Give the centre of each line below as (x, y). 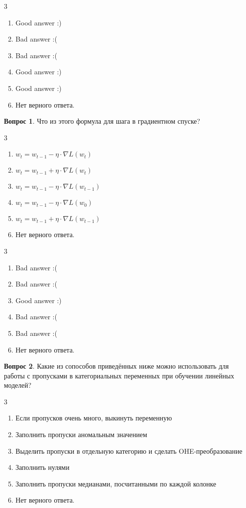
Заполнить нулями (42, 467)
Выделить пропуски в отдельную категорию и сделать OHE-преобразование (129, 451)
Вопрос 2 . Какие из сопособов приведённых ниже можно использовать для (116, 366)
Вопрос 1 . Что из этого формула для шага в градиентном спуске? (102, 121)
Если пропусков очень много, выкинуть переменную (94, 418)
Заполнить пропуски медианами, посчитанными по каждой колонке (116, 483)
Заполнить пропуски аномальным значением (81, 434)
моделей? (18, 385)
